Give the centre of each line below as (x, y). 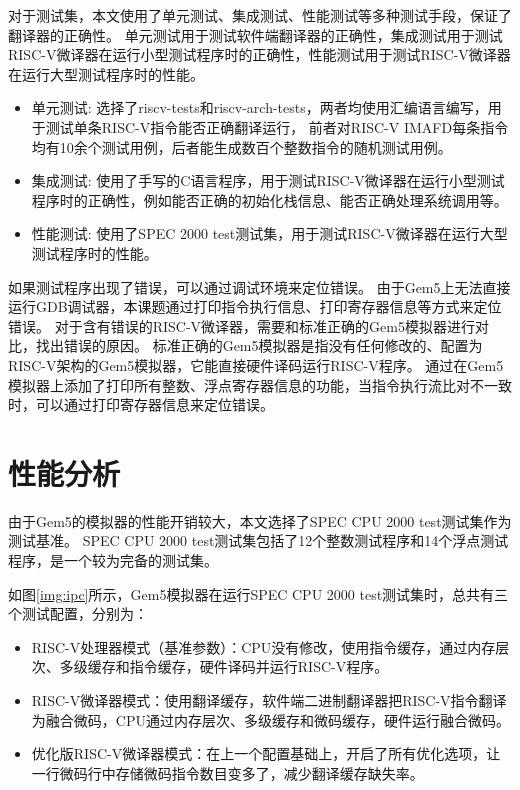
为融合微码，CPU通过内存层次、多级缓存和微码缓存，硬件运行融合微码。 (270, 719)
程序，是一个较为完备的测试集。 (113, 560)
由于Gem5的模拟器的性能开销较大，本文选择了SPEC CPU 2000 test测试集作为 (260, 520)
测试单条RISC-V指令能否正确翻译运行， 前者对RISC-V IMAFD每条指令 (277, 126)
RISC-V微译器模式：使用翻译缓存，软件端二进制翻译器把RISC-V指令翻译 (269, 699)
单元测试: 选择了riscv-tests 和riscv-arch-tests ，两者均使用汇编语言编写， (259, 107)
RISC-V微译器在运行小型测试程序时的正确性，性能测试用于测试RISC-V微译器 (259, 54)
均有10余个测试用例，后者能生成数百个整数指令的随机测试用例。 (241, 146)
